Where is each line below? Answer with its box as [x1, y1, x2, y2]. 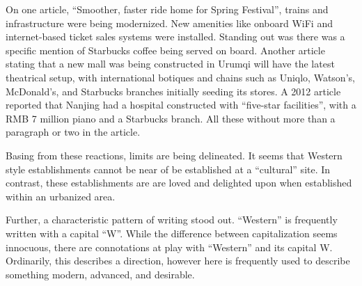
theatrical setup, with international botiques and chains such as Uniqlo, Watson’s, [6, 70, 355, 84]
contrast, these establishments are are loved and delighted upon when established [6, 175, 352, 190]
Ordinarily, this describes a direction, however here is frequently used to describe [6, 253, 350, 268]
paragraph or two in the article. [6, 125, 141, 139]
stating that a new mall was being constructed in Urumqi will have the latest [6, 56, 335, 71]
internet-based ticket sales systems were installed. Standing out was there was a [6, 29, 345, 44]
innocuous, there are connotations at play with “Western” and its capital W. [6, 239, 333, 254]
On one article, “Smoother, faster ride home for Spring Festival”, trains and [6, 2, 329, 16]
